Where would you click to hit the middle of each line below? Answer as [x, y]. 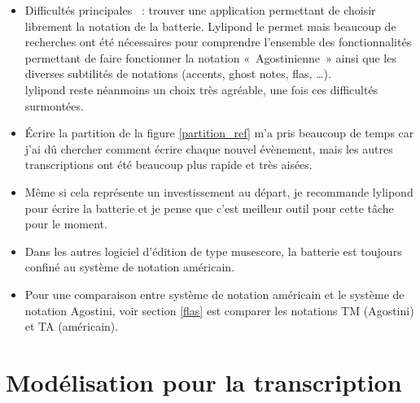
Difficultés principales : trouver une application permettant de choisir [200, 10]
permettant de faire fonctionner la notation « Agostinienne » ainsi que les [210, 57]
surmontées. [54, 105]
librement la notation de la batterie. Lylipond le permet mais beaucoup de [210, 26]
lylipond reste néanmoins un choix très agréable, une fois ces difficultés [201, 89]
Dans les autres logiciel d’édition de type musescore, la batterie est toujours [213, 251]
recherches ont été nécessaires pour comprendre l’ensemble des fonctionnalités [218, 42]
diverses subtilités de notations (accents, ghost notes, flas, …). [178, 74]
